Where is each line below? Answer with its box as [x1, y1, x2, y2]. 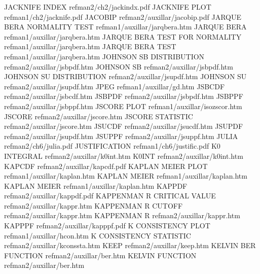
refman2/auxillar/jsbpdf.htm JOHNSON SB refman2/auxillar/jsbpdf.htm [4, 61, 233, 72]
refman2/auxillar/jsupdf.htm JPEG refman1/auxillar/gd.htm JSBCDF [4, 81, 225, 91]
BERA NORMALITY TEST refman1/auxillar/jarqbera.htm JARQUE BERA [4, 21, 247, 32]
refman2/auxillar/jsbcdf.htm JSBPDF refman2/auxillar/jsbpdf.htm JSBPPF [4, 91, 243, 101]
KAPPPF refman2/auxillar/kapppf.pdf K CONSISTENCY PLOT [4, 220, 210, 231]
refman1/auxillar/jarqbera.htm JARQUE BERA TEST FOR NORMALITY [4, 31, 242, 42]
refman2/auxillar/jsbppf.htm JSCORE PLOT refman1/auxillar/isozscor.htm [4, 100, 242, 111]
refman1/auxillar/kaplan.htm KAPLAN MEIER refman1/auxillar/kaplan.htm [4, 170, 247, 181]
